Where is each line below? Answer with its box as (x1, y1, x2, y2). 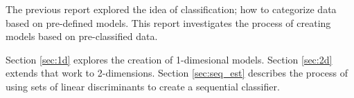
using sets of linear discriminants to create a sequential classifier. (6, 79, 280, 93)
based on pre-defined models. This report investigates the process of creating (6, 15, 331, 30)
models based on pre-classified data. (6, 29, 158, 43)
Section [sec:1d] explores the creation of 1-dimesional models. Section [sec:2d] (6, 52, 333, 66)
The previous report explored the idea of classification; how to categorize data (6, 2, 337, 16)
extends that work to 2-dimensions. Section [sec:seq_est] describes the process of (6, 66, 348, 80)
